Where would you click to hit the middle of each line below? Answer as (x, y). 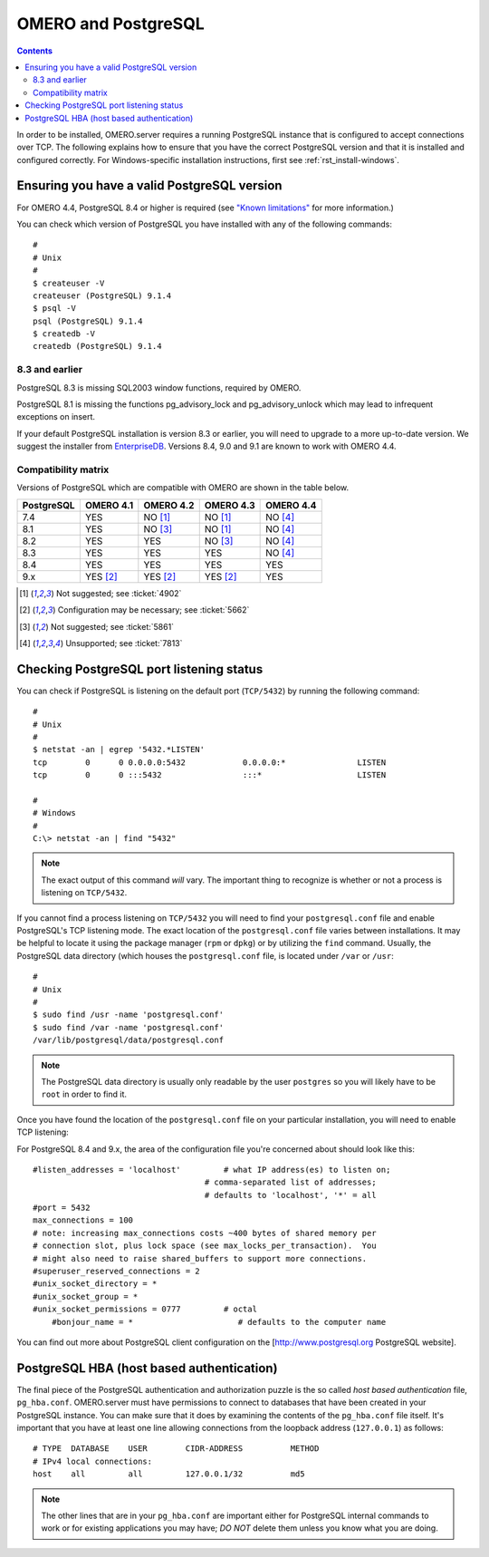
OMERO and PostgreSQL (110, 24)
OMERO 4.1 (109, 505)
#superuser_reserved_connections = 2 (117, 1272)
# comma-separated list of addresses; (290, 1182)
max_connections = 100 (83, 1220)
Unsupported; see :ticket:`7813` (124, 643)
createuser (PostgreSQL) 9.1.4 (102, 295)
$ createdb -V (64, 334)
